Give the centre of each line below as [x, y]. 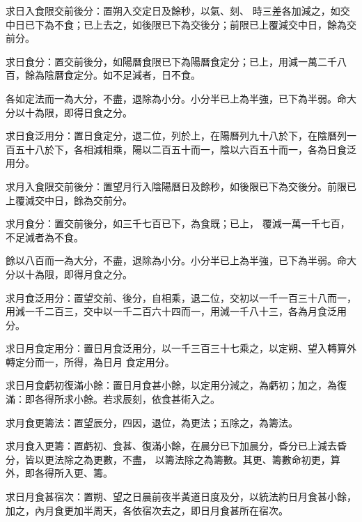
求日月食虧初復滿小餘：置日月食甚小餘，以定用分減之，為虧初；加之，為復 [176, 385]
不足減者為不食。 [45, 237]
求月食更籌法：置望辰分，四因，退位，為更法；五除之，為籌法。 [152, 422]
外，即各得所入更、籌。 [59, 473]
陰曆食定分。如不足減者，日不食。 [122, 75]
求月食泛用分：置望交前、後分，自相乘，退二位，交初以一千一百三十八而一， [181, 297]
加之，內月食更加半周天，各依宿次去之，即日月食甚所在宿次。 [147, 510]
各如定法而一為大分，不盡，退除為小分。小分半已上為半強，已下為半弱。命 [176, 98]
